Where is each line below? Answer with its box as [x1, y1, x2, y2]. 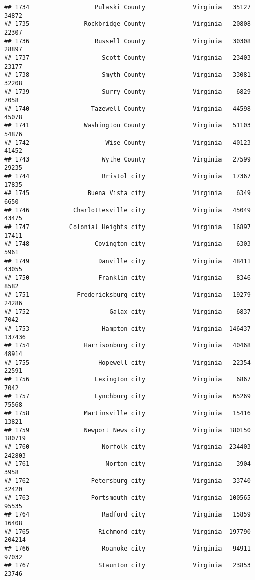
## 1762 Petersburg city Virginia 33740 [4, 477, 251, 485]
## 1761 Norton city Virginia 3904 [4, 460, 251, 468]
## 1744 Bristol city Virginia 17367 [4, 173, 251, 180]
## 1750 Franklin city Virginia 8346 [4, 274, 251, 281]
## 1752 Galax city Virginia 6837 [4, 308, 251, 315]
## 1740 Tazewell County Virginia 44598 [4, 105, 251, 112]
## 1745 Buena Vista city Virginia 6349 [4, 189, 251, 197]
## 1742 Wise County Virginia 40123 [4, 139, 251, 146]
